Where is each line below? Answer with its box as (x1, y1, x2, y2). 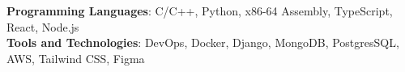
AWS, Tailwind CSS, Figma (6, 49, 145, 66)
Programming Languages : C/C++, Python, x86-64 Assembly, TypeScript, (6, 2, 393, 19)
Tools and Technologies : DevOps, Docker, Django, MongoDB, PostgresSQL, (6, 34, 399, 51)
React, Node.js (6, 18, 79, 35)
